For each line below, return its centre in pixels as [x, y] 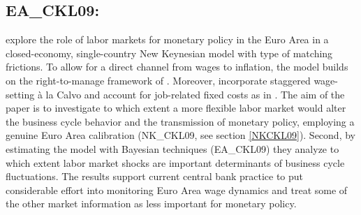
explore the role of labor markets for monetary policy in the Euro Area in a [167, 39]
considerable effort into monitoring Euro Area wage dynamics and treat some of [177, 190]
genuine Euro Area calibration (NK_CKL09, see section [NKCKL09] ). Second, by [180, 135]
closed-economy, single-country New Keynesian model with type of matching [169, 53]
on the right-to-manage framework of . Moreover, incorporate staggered [158, 80]
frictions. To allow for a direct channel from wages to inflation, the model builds [177, 67]
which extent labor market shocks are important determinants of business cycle [175, 162]
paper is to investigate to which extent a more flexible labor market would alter [176, 108]
